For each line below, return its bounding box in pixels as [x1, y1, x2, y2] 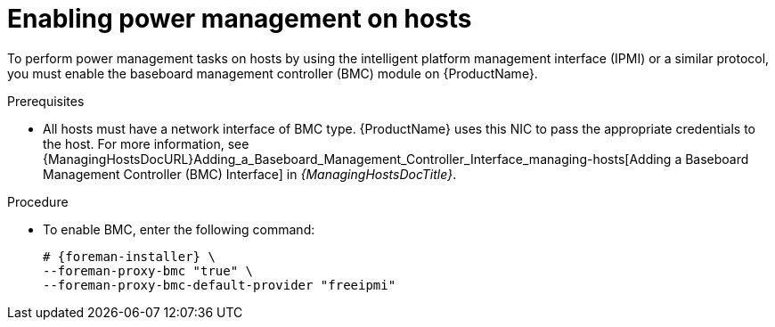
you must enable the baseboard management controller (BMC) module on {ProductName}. [7, 65, 538, 81]
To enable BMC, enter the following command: [43, 221, 315, 237]
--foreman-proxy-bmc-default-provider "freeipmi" [43, 277, 396, 292]
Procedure [7, 193, 69, 209]
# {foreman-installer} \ [43, 249, 216, 264]
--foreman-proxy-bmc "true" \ [43, 263, 254, 278]
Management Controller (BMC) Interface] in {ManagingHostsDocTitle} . [43, 166, 457, 182]
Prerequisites [7, 93, 85, 109]
